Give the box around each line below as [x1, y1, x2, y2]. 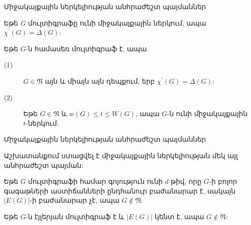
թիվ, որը [170, 176, 202, 186]
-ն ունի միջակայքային [167, 108, 248, 119]
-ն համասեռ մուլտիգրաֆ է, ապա [26, 43, 147, 53]
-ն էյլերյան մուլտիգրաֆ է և [26, 211, 124, 221]
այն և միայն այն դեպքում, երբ [45, 75, 155, 86]
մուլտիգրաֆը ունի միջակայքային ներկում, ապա [28, 17, 206, 28]
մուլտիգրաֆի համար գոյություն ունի [28, 176, 163, 186]
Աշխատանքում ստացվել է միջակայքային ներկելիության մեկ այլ [4, 150, 238, 160]
